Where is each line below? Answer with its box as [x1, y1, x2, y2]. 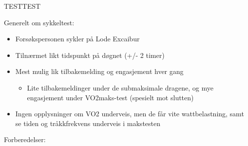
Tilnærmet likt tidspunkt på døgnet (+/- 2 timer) [15, 50, 165, 60]
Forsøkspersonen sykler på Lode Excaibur [15, 34, 140, 44]
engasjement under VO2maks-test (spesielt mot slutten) [27, 92, 194, 102]
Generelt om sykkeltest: [4, 17, 75, 27]
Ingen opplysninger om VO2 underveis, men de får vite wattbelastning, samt [15, 109, 244, 119]
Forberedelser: [4, 134, 46, 145]
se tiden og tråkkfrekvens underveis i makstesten [15, 118, 161, 128]
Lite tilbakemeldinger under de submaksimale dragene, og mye [27, 82, 213, 92]
